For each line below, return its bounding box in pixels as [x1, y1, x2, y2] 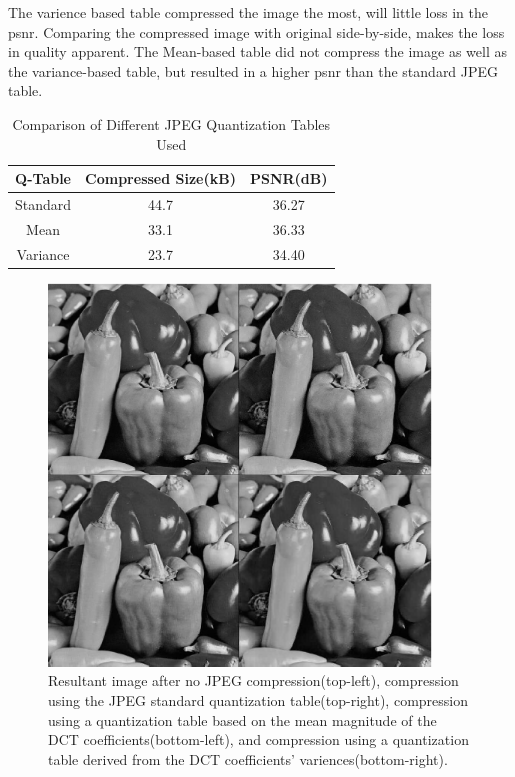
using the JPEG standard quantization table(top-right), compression [48, 689, 468, 710]
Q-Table [15, 168, 71, 189]
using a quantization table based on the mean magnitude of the [48, 709, 437, 730]
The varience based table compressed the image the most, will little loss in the [8, 2, 488, 22]
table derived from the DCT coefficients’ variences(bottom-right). [48, 748, 448, 769]
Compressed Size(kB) [85, 168, 236, 189]
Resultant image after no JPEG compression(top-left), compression [48, 670, 459, 691]
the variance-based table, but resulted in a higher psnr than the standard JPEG [8, 60, 499, 81]
